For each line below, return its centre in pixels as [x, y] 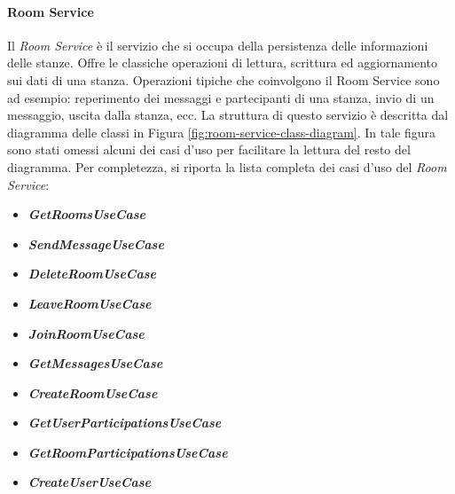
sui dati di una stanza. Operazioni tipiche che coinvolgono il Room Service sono [224, 79]
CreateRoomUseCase [93, 392]
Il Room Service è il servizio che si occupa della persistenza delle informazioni [218, 45]
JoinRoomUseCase [86, 333]
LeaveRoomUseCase [90, 303]
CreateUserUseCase [90, 482]
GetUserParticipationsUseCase [125, 423]
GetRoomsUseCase [87, 214]
